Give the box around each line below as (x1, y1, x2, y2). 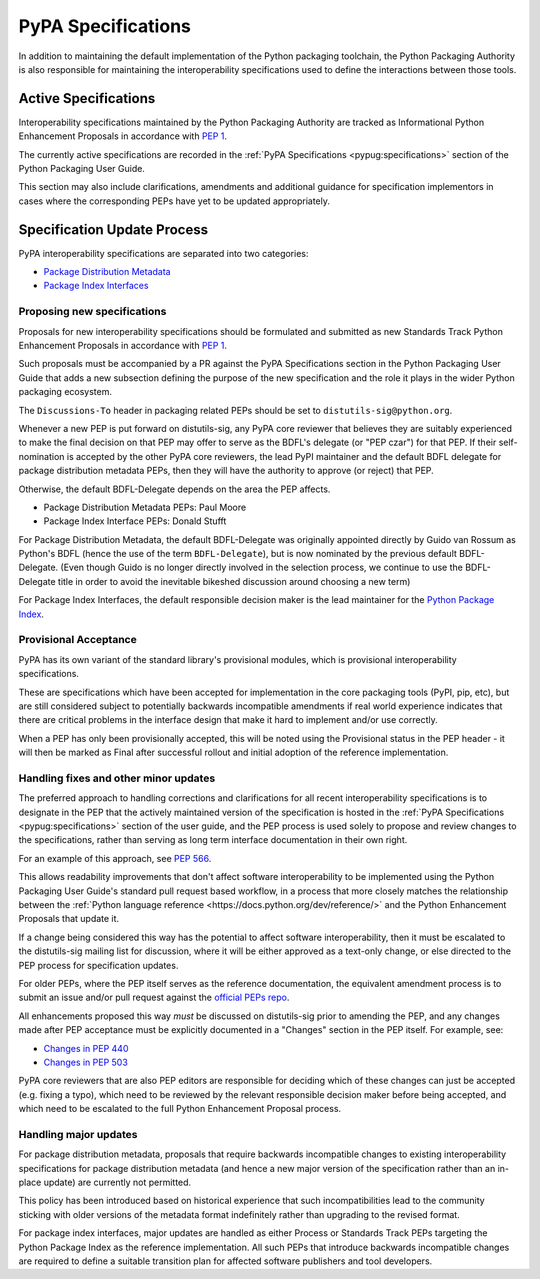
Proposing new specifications (18, 305, 167, 319)
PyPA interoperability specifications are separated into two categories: (18, 247, 309, 259)
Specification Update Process (18, 221, 209, 238)
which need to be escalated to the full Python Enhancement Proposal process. (18, 1103, 342, 1115)
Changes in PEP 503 (43, 1056, 129, 1068)
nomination (18, 450, 65, 462)
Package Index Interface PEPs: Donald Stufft (43, 515, 227, 527)
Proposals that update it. (18, 913, 120, 925)
